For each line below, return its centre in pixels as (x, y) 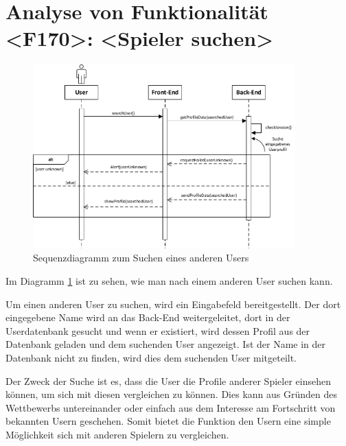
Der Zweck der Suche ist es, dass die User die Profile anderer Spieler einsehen (168, 380)
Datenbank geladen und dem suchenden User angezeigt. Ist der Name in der (166, 344)
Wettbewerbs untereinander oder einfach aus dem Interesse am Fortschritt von (171, 407)
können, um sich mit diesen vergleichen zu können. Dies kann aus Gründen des (171, 394)
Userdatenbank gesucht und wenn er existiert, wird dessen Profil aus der (158, 330)
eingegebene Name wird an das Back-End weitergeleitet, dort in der (148, 317)
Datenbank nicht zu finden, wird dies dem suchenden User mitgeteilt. (151, 358)
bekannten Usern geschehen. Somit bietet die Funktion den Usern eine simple (168, 421)
